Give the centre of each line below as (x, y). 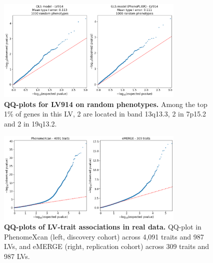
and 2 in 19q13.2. (30, 123)
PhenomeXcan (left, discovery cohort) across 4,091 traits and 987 (104, 236)
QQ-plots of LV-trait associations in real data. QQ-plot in (103, 227)
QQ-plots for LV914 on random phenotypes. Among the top (106, 104)
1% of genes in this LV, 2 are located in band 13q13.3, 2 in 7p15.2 (105, 114)
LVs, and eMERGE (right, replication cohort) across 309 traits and (107, 246)
